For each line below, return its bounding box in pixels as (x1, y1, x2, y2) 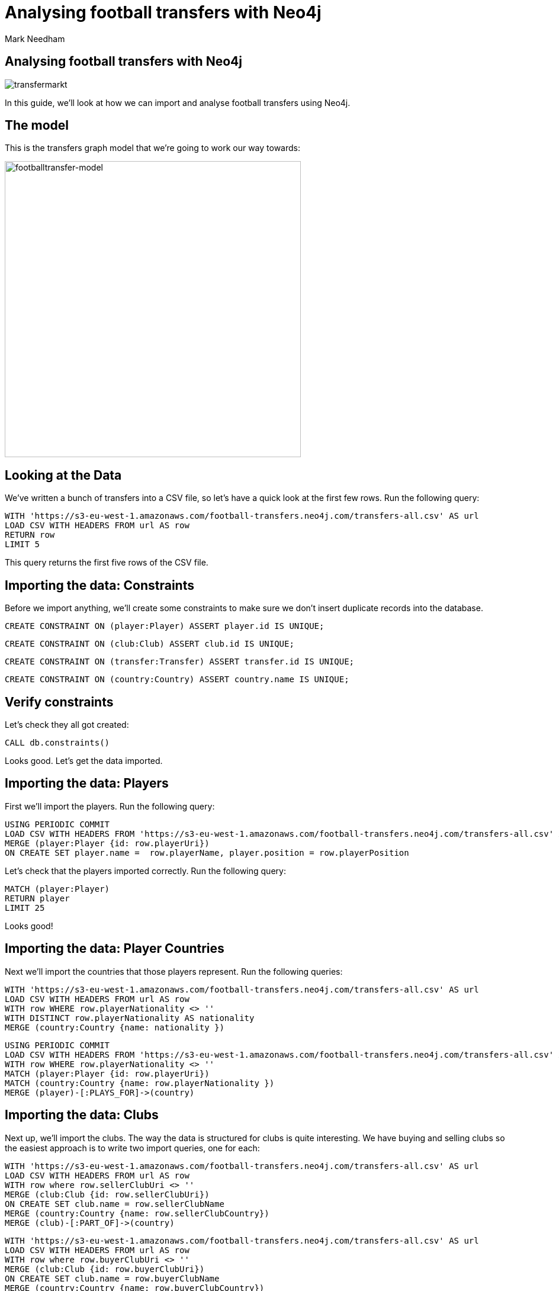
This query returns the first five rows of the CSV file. (5, 557, 208, 568)
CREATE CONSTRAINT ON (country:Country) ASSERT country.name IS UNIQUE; (5, 675, 349, 685)
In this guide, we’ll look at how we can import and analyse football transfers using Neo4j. (5, 97, 351, 108)
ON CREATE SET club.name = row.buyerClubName (5, 1273, 220, 1283)
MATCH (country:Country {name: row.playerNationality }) (5, 1078, 275, 1088)
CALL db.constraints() (5, 737, 110, 747)
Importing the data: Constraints (5, 577, 194, 593)
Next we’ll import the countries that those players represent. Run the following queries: (5, 966, 343, 977)
